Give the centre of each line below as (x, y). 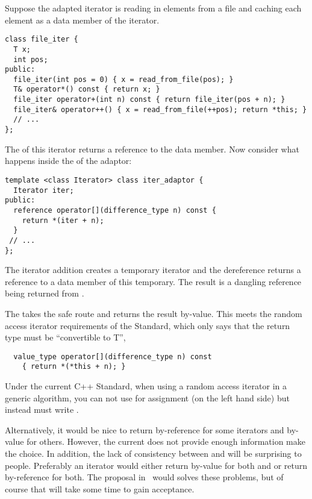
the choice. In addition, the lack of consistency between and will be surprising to (153, 453)
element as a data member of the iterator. (82, 20)
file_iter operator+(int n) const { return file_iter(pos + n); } (149, 100)
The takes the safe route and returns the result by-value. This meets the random (154, 313)
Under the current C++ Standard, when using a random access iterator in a (146, 386)
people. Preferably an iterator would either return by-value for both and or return (156, 465)
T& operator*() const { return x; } (87, 89)
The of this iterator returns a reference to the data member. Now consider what (152, 149)
